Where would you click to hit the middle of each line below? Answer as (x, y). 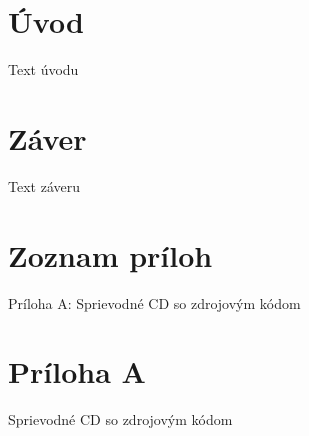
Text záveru (44, 185)
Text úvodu (43, 69)
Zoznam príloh (110, 254)
